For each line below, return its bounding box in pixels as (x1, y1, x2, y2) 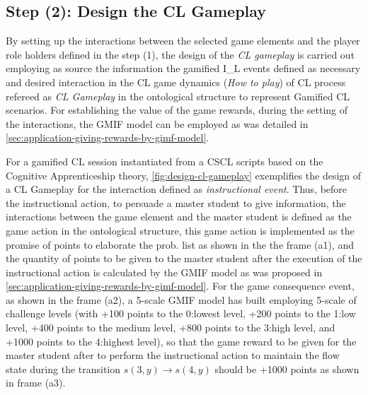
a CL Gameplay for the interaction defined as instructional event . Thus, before (6, 182, 347, 196)
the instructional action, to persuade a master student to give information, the (6, 195, 346, 210)
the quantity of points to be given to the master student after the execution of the (6, 251, 362, 266)
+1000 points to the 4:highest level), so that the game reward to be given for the (6, 334, 357, 348)
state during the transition (6, 361, 121, 376)
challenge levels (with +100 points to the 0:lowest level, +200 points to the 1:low (6, 306, 356, 321)
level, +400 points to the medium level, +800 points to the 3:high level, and (6, 320, 335, 335)
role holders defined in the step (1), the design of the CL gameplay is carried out (6, 47, 355, 61)
